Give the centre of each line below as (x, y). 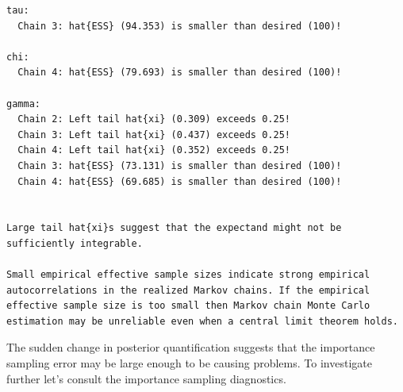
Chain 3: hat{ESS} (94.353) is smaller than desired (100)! (180, 26)
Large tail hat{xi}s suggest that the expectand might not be (174, 228)
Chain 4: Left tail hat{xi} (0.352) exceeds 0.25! (154, 150)
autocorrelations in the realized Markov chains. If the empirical (188, 290)
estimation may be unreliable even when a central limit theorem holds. (202, 321)
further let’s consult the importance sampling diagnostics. (146, 378)
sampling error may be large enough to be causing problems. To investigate (189, 363)
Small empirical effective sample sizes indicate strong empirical (188, 275)
